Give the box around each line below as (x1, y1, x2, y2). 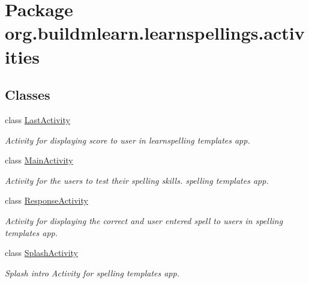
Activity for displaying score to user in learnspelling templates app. (5, 133, 250, 146)
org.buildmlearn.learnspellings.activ (5, 20, 305, 45)
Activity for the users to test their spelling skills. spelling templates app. (5, 174, 269, 186)
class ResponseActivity (5, 194, 88, 207)
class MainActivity (5, 154, 73, 166)
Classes (5, 85, 50, 104)
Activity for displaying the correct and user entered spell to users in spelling (5, 214, 283, 227)
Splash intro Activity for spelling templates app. (5, 266, 179, 279)
